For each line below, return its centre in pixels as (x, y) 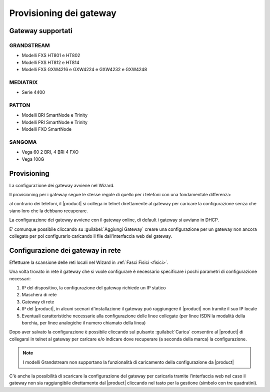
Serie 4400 (33, 92)
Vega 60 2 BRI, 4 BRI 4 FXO (50, 152)
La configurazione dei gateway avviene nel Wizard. (62, 185)
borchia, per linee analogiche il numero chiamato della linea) (84, 322)
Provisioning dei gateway (63, 13)
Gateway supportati (41, 31)
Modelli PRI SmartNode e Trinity (54, 122)
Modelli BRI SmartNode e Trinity (55, 115)
